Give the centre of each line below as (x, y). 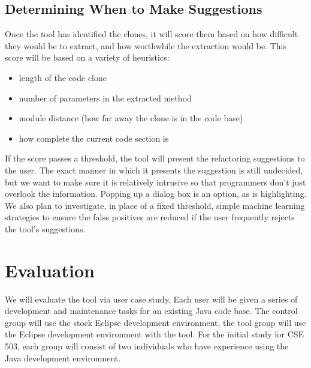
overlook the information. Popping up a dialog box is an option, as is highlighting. (156, 194)
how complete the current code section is (94, 138)
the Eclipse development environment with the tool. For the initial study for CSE (155, 334)
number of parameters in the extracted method (105, 98)
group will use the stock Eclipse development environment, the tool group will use (155, 322)
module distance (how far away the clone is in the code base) (131, 118)
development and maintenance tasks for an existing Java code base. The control (151, 311)
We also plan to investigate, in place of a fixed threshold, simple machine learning (155, 205)
